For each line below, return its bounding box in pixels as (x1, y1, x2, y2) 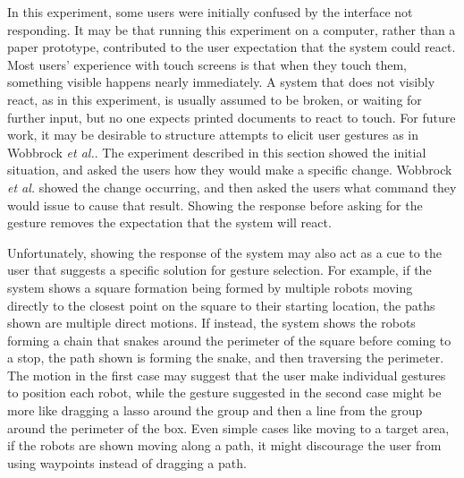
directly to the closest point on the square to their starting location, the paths (7, 295, 435, 314)
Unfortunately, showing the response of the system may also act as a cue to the (7, 243, 442, 261)
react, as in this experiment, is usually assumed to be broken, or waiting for (7, 90, 422, 108)
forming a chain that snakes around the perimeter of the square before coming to (7, 330, 451, 349)
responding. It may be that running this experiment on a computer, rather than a (7, 20, 456, 38)
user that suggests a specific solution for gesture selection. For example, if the (7, 260, 432, 279)
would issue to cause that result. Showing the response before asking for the (7, 195, 423, 214)
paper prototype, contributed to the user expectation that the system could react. (7, 38, 456, 56)
